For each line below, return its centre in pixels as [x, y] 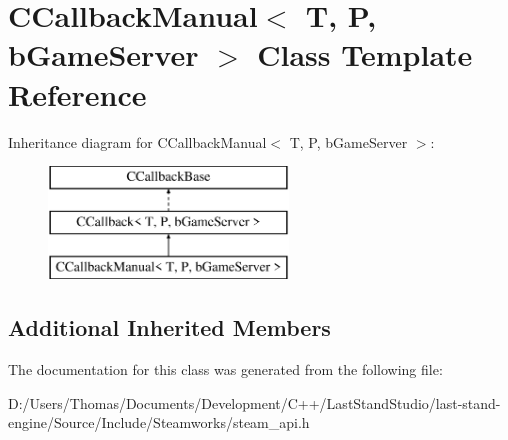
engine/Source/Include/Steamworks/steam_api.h [159, 422]
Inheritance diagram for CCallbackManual [137, 141]
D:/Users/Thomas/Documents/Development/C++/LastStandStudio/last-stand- [254, 402]
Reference [77, 93]
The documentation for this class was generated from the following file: [225, 369]
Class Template [365, 54]
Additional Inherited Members [169, 327]
